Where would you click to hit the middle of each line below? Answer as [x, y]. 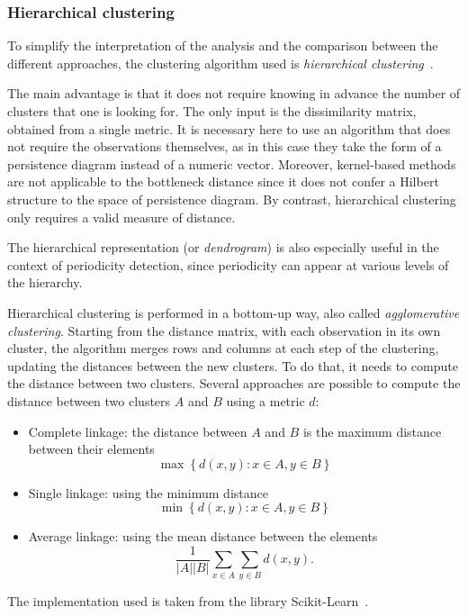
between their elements [91, 449]
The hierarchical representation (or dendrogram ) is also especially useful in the [223, 247]
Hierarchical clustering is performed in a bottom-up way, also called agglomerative [234, 312]
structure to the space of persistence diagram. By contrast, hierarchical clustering [232, 199]
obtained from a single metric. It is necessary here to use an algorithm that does [229, 128]
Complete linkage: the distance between [138, 431]
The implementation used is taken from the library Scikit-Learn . [188, 600]
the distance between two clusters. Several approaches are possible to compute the [234, 383]
